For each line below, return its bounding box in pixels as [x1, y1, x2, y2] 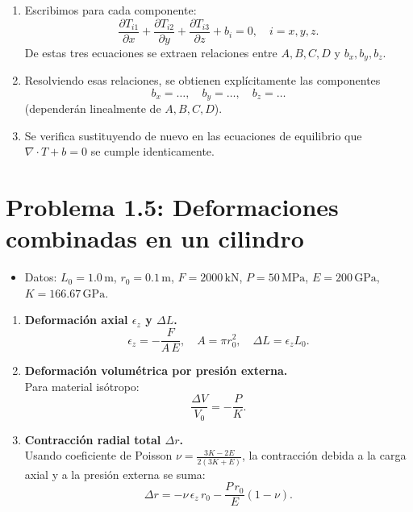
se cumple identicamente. [90, 143, 215, 160]
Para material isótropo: [24, 377, 140, 394]
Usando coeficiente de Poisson [24, 447, 173, 464]
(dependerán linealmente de [24, 100, 161, 117]
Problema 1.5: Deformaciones [6, 190, 339, 223]
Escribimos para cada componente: [24, 2, 197, 18]
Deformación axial [24, 311, 128, 328]
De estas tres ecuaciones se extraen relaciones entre [24, 44, 277, 60]
